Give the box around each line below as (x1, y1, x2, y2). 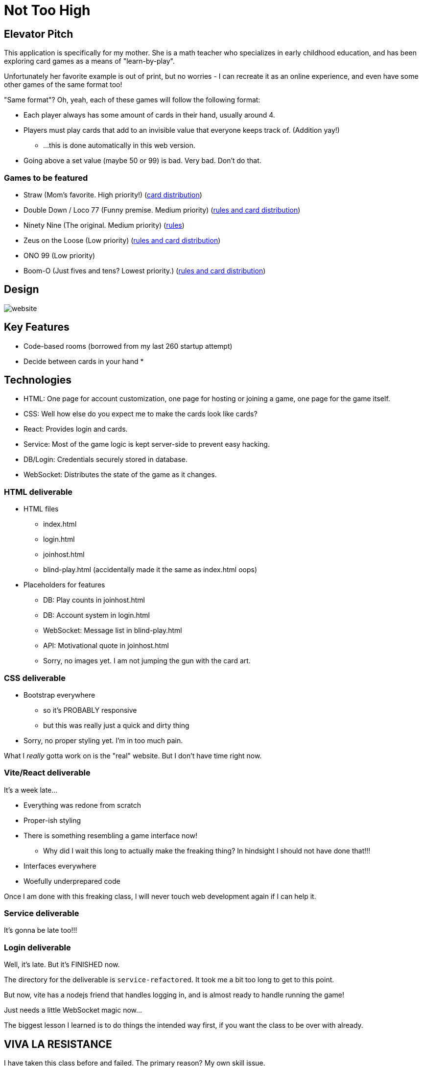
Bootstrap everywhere (23, 690, 95, 699)
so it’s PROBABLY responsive (43, 705, 137, 714)
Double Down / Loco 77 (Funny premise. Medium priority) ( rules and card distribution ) (23, 205, 301, 214)
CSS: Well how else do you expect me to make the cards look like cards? (23, 410, 258, 418)
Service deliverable (4, 908, 79, 919)
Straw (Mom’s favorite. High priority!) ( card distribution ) (23, 190, 202, 199)
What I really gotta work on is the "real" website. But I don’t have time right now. (4, 751, 262, 760)
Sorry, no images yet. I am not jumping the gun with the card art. (43, 656, 251, 665)
